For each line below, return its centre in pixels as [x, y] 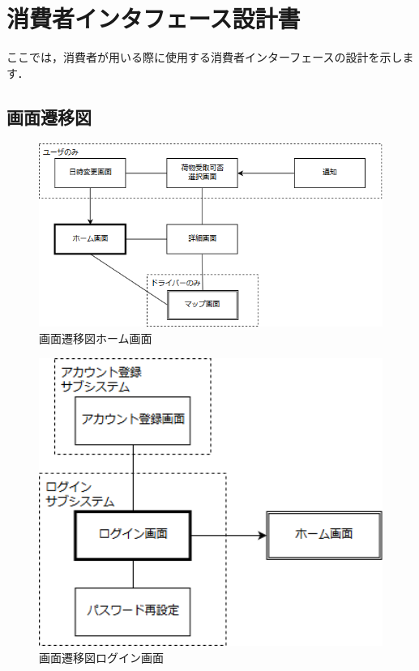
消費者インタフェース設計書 [154, 18]
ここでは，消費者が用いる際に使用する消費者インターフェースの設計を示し [205, 57]
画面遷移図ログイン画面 [101, 657]
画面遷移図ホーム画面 [96, 338]
